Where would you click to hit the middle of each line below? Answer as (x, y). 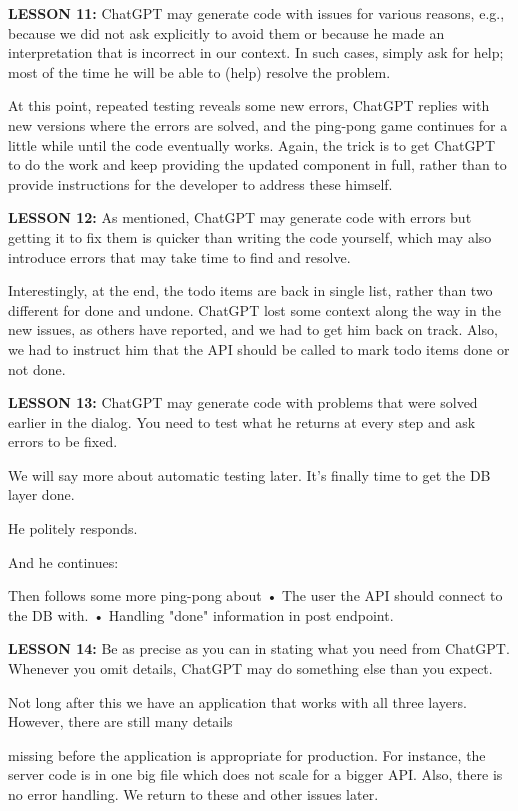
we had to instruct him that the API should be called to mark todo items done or (259, 348)
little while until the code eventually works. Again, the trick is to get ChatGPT (252, 144)
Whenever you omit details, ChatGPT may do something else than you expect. (250, 668)
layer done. (41, 494)
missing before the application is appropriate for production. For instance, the (247, 754)
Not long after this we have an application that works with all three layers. (237, 701)
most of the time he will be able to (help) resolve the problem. (199, 71)
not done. (37, 368)
